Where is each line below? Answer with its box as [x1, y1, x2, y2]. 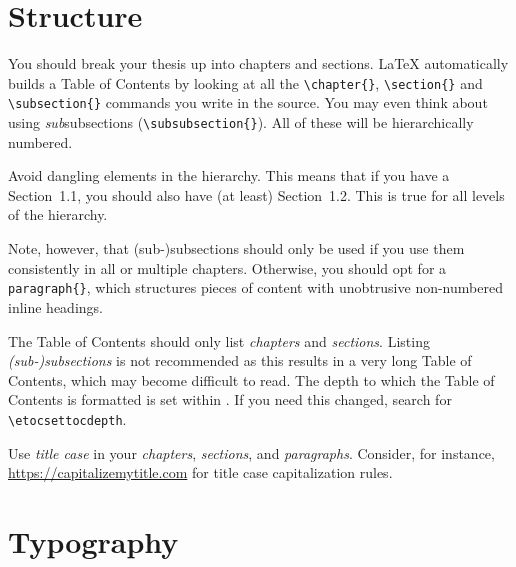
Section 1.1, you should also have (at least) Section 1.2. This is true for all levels [8, 184, 505, 205]
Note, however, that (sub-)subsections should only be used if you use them [8, 238, 465, 259]
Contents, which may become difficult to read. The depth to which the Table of [8, 369, 495, 390]
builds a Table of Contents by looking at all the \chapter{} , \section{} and [8, 72, 483, 93]
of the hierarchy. [8, 204, 108, 225]
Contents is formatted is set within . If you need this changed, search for [8, 389, 452, 410]
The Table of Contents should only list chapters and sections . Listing [8, 330, 430, 351]
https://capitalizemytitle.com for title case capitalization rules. [8, 462, 393, 483]
